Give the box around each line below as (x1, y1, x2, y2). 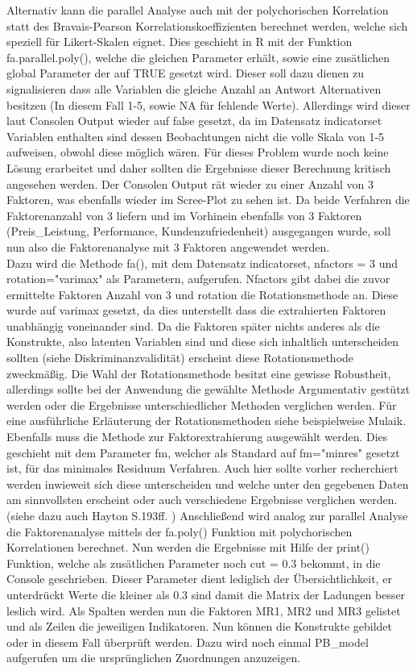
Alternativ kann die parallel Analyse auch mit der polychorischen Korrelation (6, 2, 389, 18)
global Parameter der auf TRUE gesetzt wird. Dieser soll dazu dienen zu (6, 65, 365, 81)
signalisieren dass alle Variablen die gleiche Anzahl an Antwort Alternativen (6, 80, 382, 97)
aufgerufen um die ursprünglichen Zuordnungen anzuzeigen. (6, 649, 301, 666)
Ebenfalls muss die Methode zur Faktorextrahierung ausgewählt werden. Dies (6, 428, 388, 445)
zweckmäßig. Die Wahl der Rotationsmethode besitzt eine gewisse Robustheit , (6, 365, 391, 381)
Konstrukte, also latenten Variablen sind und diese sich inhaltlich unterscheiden (6, 333, 399, 350)
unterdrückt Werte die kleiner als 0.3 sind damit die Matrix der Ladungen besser (6, 586, 406, 602)
